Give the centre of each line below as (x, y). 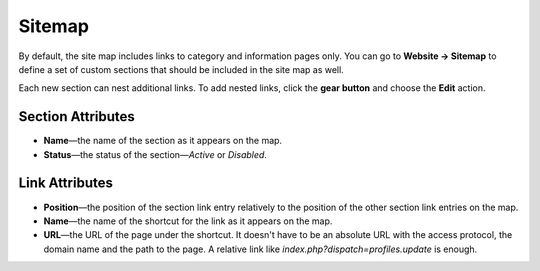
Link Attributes (66, 183)
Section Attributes (76, 116)
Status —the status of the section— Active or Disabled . (155, 154)
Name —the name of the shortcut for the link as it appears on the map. (188, 221)
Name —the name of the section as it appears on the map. (163, 141)
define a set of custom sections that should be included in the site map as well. (181, 69)
